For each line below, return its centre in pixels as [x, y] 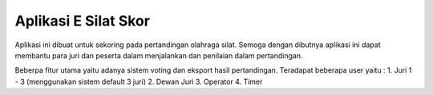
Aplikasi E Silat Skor [82, 21]
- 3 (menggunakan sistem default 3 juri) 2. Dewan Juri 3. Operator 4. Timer [139, 81]
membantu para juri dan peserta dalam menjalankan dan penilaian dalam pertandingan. [159, 55]
